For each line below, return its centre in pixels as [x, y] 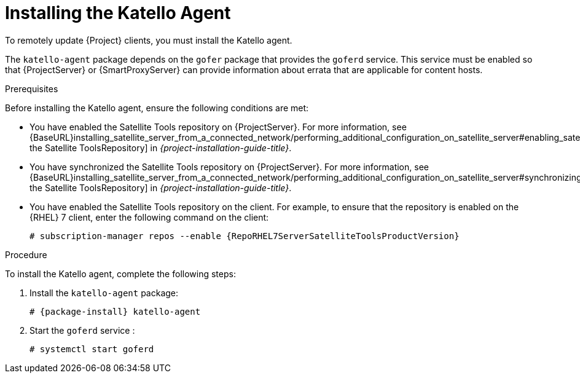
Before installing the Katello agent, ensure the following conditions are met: [157, 108]
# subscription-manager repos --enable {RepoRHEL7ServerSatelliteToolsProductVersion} [245, 236]
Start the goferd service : [82, 330]
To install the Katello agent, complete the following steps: [120, 274]
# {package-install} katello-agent [115, 311]
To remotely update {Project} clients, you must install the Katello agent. [149, 40]
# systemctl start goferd [92, 349]
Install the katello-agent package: [104, 293]
